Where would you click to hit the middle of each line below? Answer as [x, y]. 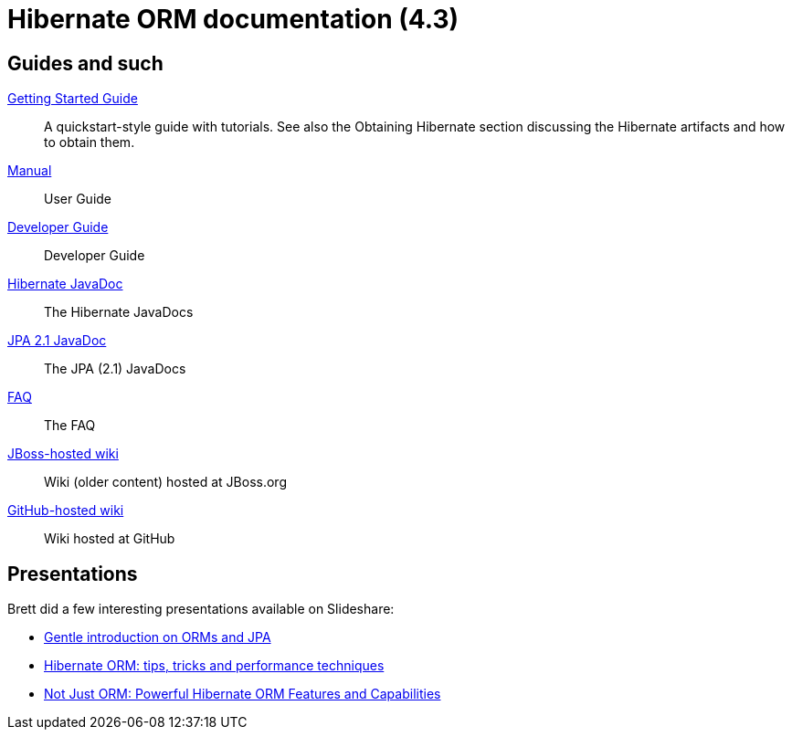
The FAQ [70, 426]
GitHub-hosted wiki [66, 511]
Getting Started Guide [73, 99]
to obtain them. [90, 142]
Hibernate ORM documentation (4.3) [233, 19]
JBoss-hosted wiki [63, 454]
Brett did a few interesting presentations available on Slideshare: [201, 609]
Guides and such [85, 63]
